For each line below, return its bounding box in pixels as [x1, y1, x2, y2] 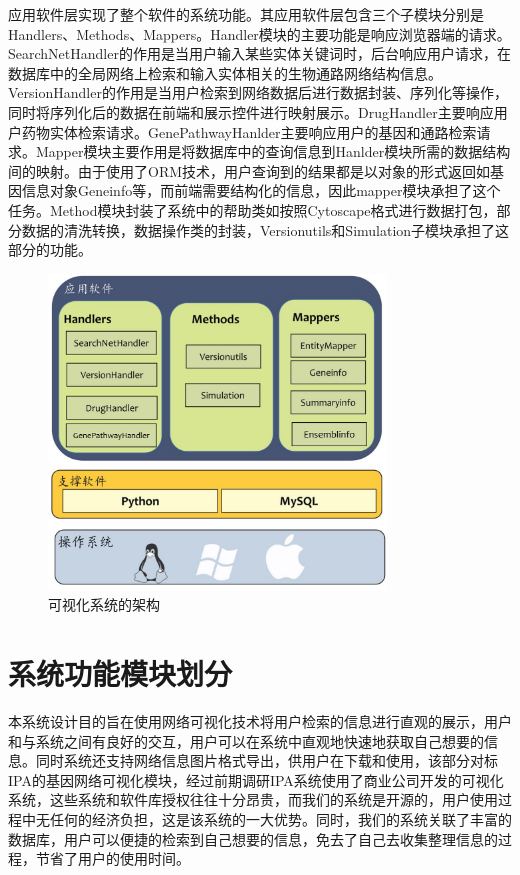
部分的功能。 [8, 239, 92, 260]
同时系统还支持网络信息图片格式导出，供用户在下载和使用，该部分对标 [35, 750, 498, 771]
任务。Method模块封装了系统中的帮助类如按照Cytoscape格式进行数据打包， [8, 199, 497, 220]
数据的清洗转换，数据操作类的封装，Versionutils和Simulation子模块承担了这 [21, 219, 510, 240]
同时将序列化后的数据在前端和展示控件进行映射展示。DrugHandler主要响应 [8, 101, 494, 122]
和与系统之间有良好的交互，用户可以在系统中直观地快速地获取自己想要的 [8, 730, 484, 751]
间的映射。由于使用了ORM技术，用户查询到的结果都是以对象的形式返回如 [8, 160, 491, 181]
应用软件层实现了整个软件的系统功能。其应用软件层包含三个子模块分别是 [8, 4, 484, 24]
